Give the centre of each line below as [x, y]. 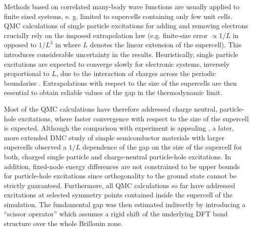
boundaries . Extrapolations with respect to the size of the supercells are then [120, 83]
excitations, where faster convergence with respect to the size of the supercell [134, 118]
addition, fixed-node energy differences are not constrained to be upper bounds [122, 166]
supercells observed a [35, 147]
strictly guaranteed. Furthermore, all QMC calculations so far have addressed [120, 185]
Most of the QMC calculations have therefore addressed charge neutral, [111, 108]
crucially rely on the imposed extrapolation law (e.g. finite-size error [106, 35]
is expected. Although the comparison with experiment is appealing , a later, [119, 128]
